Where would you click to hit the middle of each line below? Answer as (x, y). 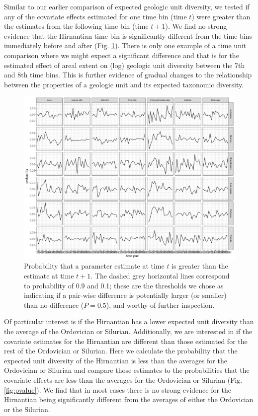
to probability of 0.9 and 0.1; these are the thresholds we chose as (124, 285)
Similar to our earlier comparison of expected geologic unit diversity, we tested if (127, 6)
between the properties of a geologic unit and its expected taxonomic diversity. (124, 84)
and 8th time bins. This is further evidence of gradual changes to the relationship (128, 75)
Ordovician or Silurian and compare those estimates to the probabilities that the (127, 370)
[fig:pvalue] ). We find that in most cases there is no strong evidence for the (118, 389)
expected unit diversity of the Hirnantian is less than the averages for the (116, 360)
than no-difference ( (54, 305)
